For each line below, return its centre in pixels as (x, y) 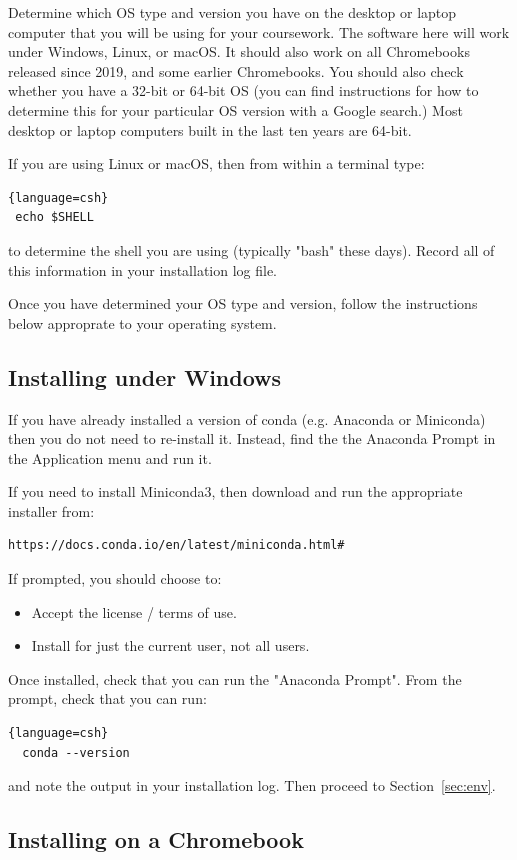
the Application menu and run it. (110, 457)
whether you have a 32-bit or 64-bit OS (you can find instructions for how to (243, 90)
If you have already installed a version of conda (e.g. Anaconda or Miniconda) (247, 418)
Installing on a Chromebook (156, 839)
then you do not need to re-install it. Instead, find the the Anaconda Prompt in (252, 438)
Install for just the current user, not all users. (170, 645)
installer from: (51, 510)
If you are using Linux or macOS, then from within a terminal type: (216, 163)
